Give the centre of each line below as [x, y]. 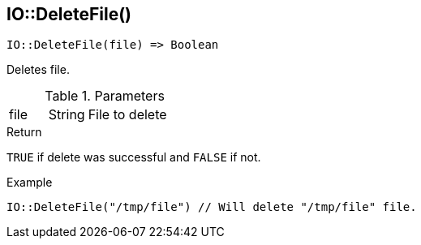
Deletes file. [38, 70]
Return [24, 132]
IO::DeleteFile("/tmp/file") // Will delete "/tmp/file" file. [212, 207]
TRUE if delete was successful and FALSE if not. [134, 157]
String [67, 115]
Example [30, 183]
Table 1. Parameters [105, 96]
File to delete [127, 115]
